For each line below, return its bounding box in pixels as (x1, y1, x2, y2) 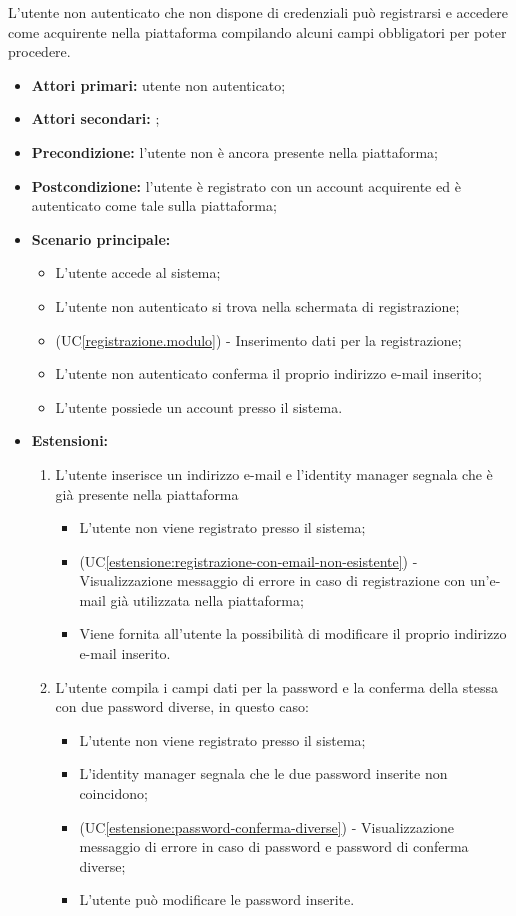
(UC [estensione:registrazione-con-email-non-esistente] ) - (79, 550, 418, 571)
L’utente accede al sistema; (55, 262, 221, 283)
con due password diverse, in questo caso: (55, 696, 309, 717)
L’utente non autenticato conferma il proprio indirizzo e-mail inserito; (55, 363, 482, 384)
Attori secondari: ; (31, 108, 160, 129)
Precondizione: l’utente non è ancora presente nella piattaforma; (31, 141, 438, 162)
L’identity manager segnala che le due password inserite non (79, 763, 448, 784)
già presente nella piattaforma (55, 483, 239, 504)
